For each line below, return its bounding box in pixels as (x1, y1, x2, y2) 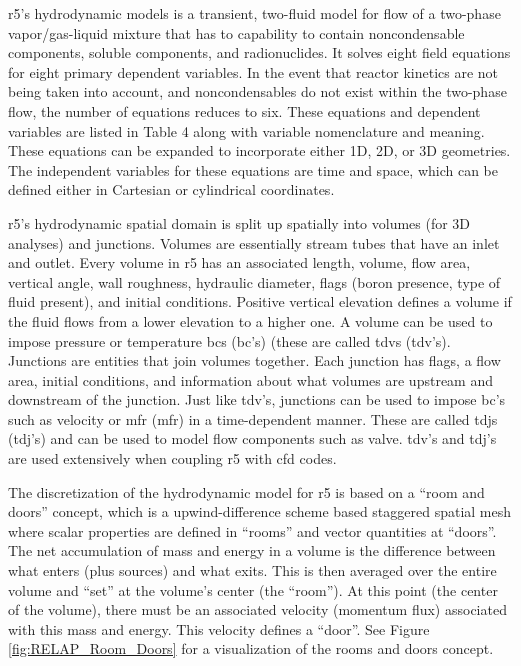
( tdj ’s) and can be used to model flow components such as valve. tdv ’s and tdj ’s (8, 428, 497, 449)
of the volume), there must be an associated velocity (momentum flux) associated (8, 599, 507, 620)
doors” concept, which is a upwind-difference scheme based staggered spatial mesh (8, 501, 512, 522)
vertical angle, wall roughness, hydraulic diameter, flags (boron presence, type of (8, 271, 501, 292)
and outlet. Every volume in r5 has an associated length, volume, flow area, (8, 252, 471, 273)
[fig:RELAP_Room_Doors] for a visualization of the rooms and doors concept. (8, 638, 494, 659)
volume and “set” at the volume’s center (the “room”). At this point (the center (8, 579, 498, 600)
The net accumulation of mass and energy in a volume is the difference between (8, 540, 496, 561)
